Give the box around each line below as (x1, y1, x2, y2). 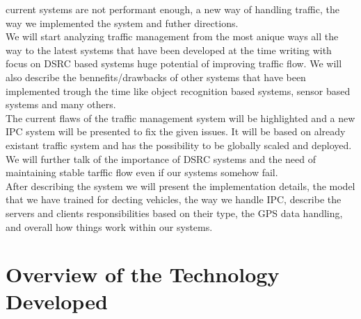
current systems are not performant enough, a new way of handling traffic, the (6, 2, 339, 16)
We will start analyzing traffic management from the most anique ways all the (6, 29, 339, 44)
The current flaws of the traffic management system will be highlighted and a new (6, 110, 355, 125)
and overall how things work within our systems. (6, 219, 213, 234)
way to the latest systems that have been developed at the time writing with (6, 42, 332, 57)
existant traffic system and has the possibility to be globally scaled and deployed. (6, 137, 352, 152)
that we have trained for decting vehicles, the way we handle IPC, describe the (6, 192, 342, 207)
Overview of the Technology (6, 260, 280, 288)
